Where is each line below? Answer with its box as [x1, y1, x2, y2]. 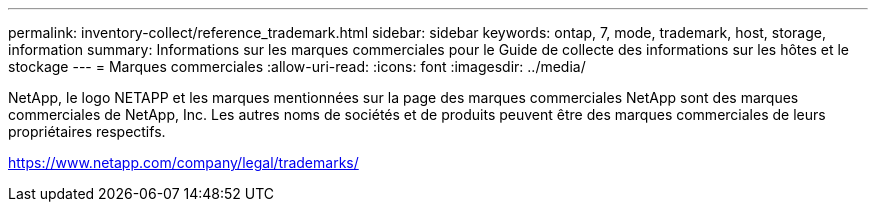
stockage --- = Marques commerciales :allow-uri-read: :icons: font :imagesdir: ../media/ [8, 58, 586, 75]
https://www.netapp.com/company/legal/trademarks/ [8, 154, 359, 171]
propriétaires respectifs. [8, 123, 166, 140]
